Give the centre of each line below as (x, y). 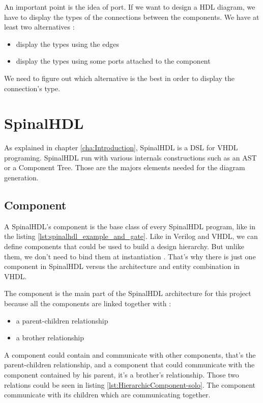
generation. (21, 178)
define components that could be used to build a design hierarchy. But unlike (124, 246)
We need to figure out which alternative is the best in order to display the (120, 78)
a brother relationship (50, 338)
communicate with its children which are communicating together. (107, 395)
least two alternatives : (39, 27)
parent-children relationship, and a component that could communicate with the (129, 365)
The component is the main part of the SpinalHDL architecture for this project (128, 293)
